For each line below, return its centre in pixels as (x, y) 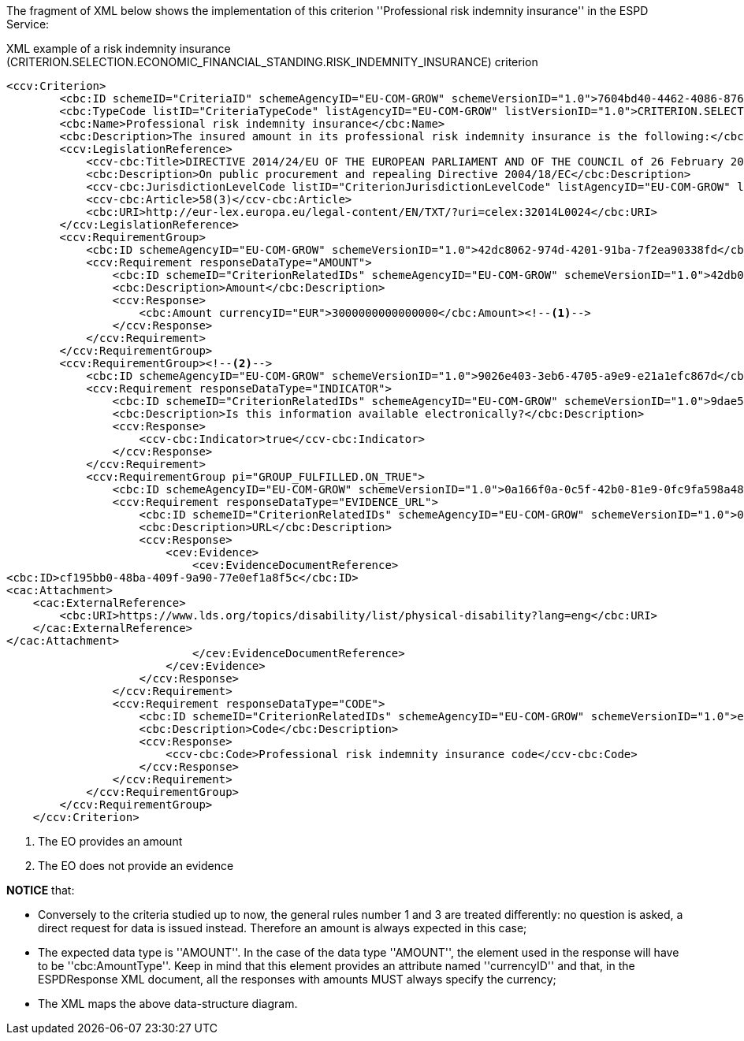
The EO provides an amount (110, 841)
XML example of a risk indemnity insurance (119, 48)
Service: (28, 24)
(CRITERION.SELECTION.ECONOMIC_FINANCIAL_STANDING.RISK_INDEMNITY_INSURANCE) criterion (272, 62)
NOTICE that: (41, 890)
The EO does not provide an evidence (136, 866)
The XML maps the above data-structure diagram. (168, 1004)
